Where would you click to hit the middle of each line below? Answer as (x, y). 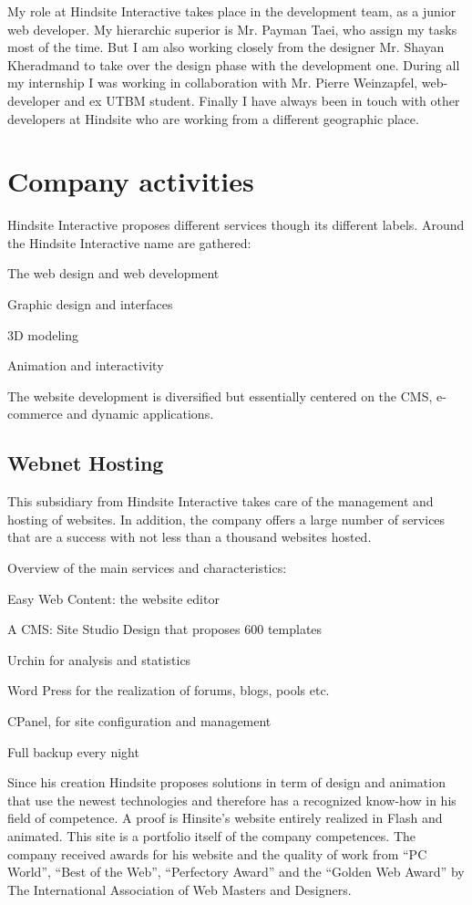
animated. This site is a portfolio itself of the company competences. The (211, 835)
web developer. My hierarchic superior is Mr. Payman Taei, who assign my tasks (232, 29)
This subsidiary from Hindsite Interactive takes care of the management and (221, 501)
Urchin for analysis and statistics (99, 659)
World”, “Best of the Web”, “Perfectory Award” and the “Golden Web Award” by (236, 872)
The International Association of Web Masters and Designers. (180, 889)
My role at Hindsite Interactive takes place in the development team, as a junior (232, 11)
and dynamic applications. (140, 414)
